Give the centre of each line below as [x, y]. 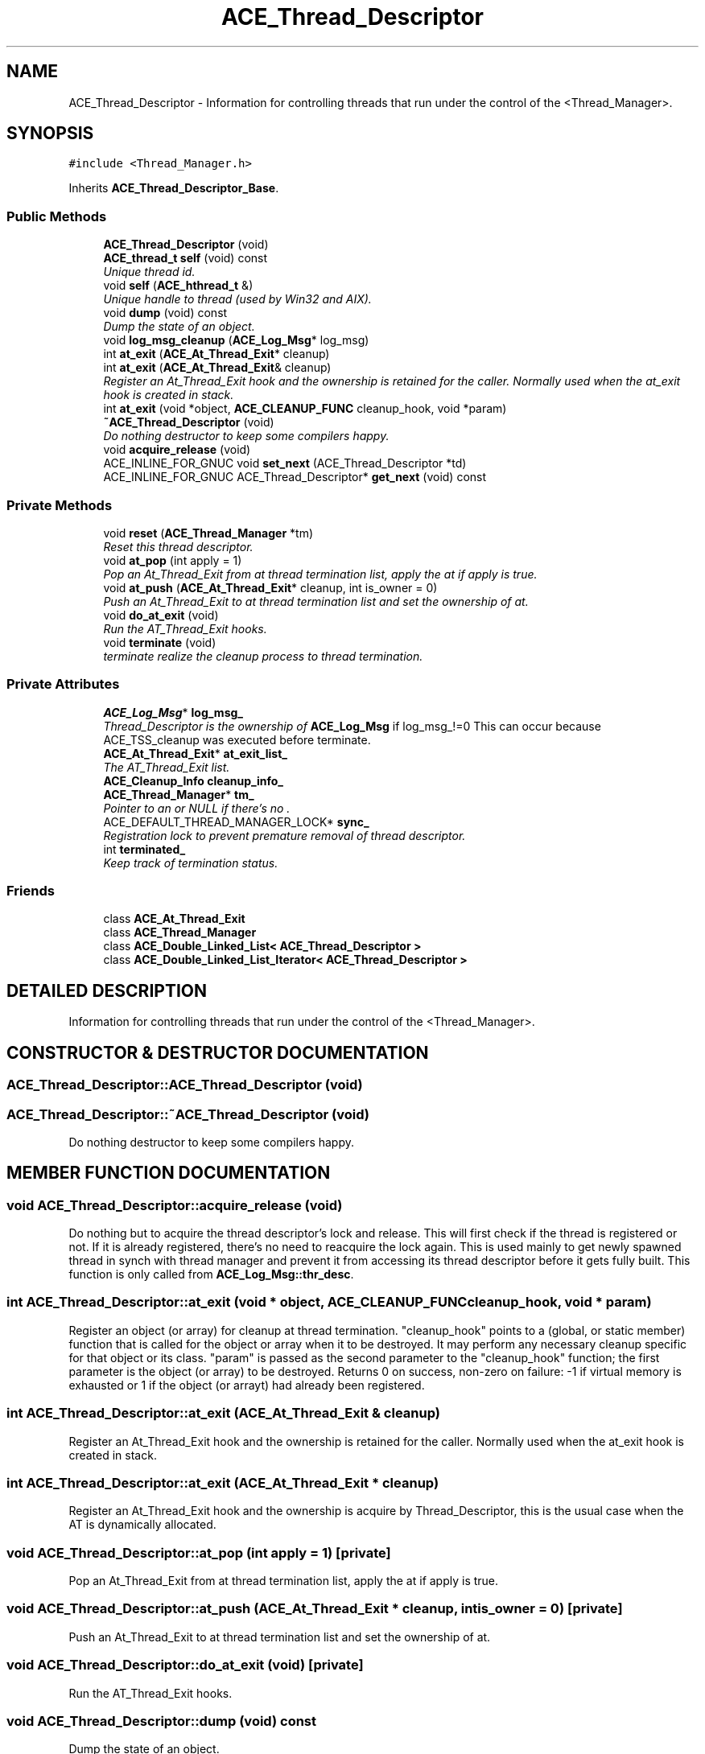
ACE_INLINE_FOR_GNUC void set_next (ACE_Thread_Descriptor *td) [285, 463]
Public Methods [57, 216]
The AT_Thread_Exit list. [167, 767]
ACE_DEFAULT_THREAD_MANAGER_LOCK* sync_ [236, 821]
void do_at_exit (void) [161, 615]
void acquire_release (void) [177, 450]
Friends [31, 891]
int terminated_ [144, 849]
